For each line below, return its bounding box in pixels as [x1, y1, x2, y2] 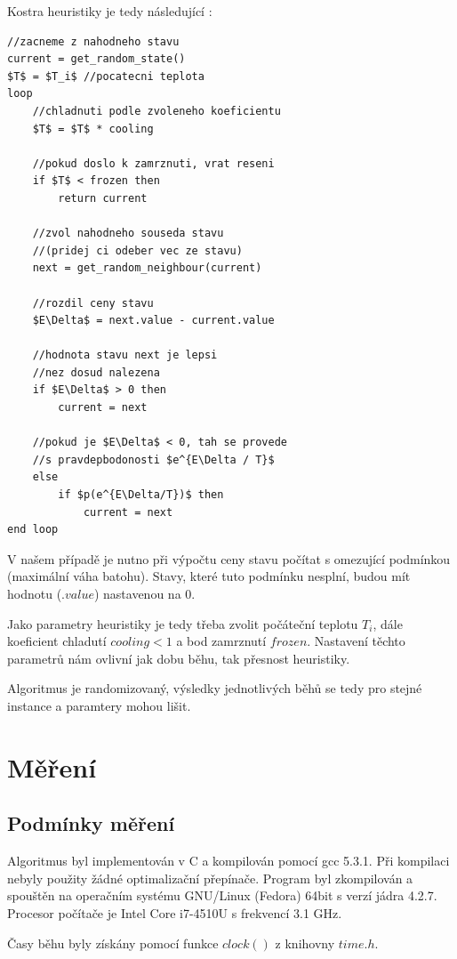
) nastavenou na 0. [93, 584, 196, 602]
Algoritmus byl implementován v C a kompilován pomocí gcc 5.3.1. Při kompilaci [7, 851, 450, 870]
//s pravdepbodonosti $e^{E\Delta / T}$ [32, 453, 275, 466]
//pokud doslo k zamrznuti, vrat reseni [32, 157, 275, 170]
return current [58, 191, 148, 205]
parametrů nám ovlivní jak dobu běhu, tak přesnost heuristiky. [7, 649, 350, 667]
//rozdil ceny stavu [32, 296, 154, 310]
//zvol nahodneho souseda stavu [32, 227, 224, 240]
